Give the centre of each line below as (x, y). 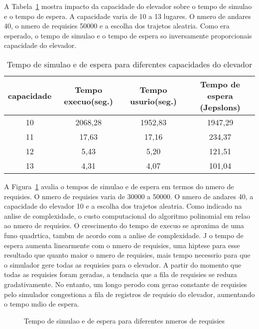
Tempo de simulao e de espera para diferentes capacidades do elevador (129, 64)
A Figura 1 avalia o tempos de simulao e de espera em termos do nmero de (119, 186)
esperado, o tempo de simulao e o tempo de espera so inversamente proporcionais (128, 35)
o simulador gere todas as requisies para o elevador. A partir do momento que (123, 264)
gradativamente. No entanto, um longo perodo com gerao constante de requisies (126, 284)
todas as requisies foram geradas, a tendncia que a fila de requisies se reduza (121, 274)
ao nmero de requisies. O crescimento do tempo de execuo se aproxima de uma (124, 225)
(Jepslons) (220, 107)
